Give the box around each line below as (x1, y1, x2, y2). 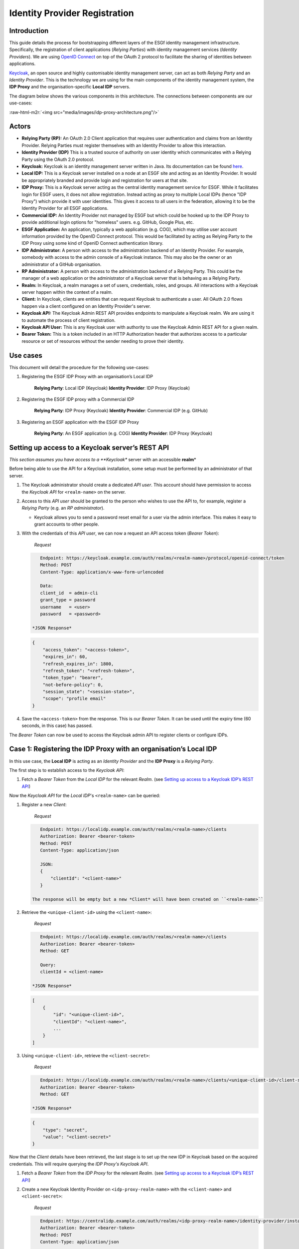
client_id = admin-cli (40, 590, 98, 596)
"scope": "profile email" (42, 696, 106, 701)
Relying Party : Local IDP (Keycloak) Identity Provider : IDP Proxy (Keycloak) (34, 385, 190, 391)
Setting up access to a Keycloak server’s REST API (9, 443, 169, 452)
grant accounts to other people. (34, 521, 99, 527)
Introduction (9, 26, 49, 35)
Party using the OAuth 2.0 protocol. (21, 156, 95, 162)
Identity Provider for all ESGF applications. (21, 205, 109, 211)
